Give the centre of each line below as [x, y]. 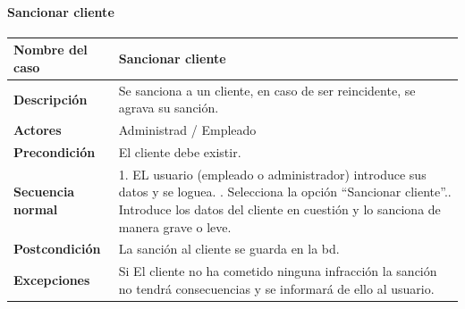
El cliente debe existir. [180, 152]
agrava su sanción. [169, 108]
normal [36, 209]
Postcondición [57, 249]
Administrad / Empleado [187, 130]
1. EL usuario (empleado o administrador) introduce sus [272, 174]
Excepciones [52, 280]
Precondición [55, 152]
